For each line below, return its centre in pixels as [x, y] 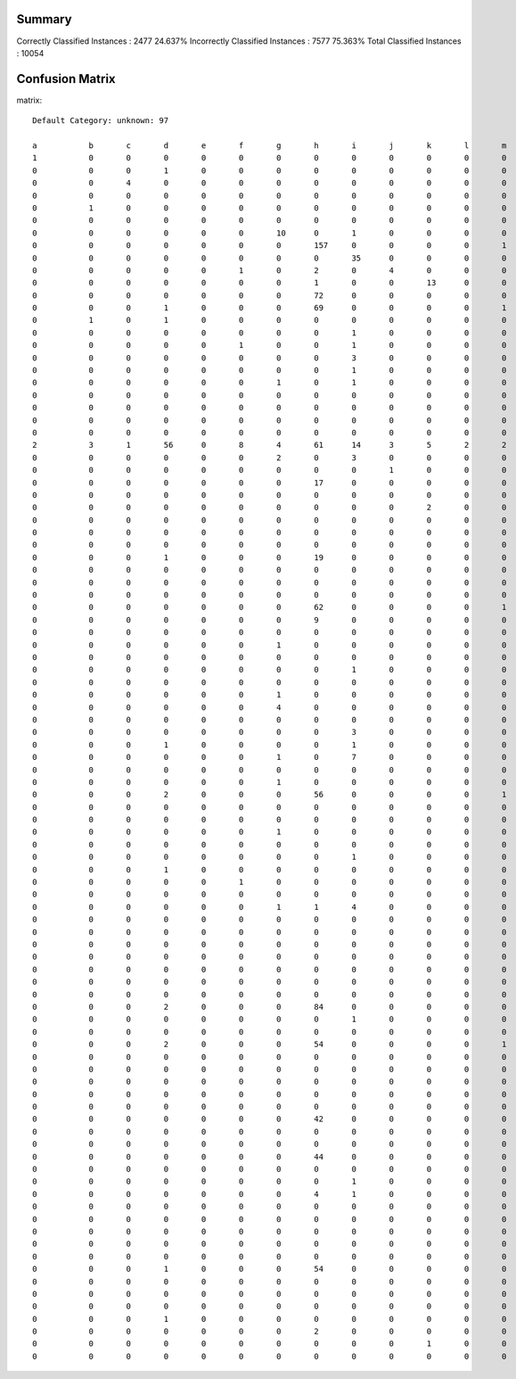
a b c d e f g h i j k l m [270, 145]
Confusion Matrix [66, 79]
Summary [44, 19]
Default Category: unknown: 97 [101, 121]
